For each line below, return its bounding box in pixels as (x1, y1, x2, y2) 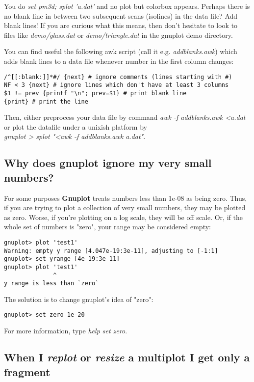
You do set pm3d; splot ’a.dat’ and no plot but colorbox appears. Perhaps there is (4, 1, 250, 11)
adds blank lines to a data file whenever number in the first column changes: (4, 55, 234, 66)
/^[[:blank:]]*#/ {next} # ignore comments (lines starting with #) (4, 73, 232, 81)
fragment (4, 364, 51, 379)
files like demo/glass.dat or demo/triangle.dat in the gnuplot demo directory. (4, 29, 233, 40)
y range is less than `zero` (4, 280, 99, 287)
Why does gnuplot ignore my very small (4, 155, 212, 170)
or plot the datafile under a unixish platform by (4, 121, 147, 132)
